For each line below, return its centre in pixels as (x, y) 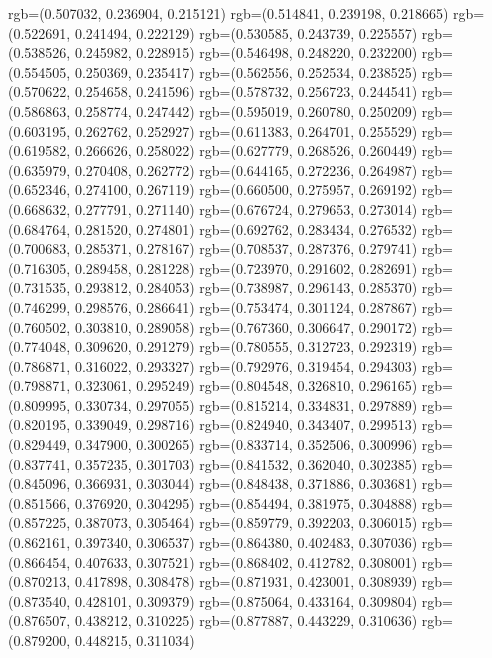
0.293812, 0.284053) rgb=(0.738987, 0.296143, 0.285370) (246, 287)
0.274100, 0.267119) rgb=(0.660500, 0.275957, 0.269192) (246, 189)
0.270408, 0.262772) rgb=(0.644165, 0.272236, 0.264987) (246, 169)
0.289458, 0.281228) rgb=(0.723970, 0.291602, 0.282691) (246, 267)
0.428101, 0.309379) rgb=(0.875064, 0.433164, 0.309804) (246, 600)
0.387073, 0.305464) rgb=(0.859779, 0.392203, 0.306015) (246, 522)
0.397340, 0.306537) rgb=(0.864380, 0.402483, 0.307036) (246, 542)
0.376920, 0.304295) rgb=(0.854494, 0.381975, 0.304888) (246, 502)
